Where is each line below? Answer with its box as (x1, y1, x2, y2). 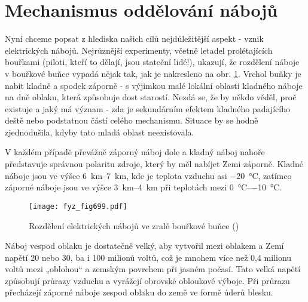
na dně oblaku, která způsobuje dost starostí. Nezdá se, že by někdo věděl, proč (5, 91, 297, 103)
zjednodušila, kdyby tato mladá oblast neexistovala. (5, 125, 194, 138)
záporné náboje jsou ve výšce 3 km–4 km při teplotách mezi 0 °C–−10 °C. (5, 181, 282, 193)
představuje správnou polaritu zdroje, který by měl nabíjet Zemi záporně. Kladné (5, 158, 303, 170)
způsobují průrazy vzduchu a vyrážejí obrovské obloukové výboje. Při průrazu (5, 274, 290, 286)
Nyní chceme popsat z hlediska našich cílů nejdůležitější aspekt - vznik (5, 32, 264, 45)
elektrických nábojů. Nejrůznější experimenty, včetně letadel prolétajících (5, 44, 273, 56)
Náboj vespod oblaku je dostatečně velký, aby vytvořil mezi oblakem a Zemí (5, 239, 284, 252)
